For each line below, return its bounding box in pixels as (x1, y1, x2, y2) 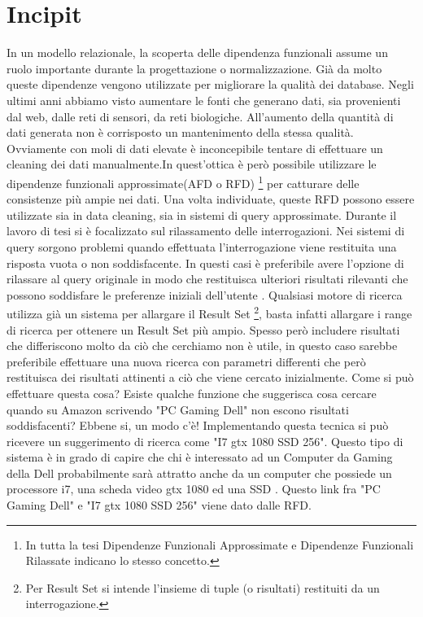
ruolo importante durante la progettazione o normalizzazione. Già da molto (7, 59, 382, 77)
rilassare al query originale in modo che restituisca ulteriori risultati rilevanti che (7, 270, 408, 287)
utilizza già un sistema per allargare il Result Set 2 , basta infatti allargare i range (7, 303, 412, 322)
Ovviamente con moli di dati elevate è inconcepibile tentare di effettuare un (7, 139, 383, 156)
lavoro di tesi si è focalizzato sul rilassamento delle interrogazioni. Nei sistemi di (7, 222, 405, 239)
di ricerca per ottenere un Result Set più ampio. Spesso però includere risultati (7, 321, 400, 338)
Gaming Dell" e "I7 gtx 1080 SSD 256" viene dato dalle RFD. (7, 497, 312, 514)
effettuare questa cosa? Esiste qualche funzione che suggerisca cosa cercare (7, 384, 377, 401)
